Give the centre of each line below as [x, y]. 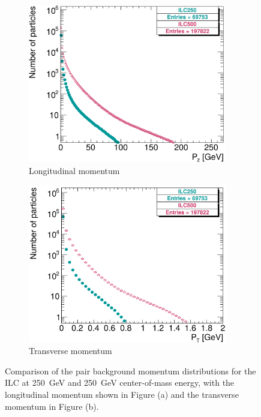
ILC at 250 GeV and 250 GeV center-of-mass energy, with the [120, 382]
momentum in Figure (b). [52, 406]
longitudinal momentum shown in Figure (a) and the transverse [122, 394]
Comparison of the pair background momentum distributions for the [130, 370]
